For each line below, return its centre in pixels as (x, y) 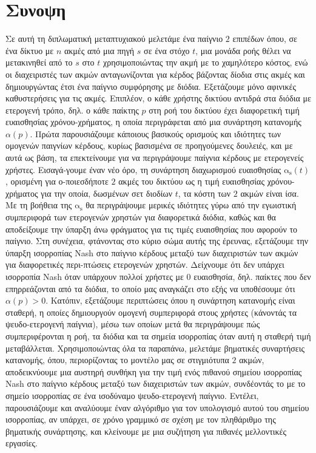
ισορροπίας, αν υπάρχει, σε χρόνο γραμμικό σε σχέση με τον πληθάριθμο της (141, 419)
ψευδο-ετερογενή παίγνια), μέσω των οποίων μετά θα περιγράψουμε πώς (133, 324)
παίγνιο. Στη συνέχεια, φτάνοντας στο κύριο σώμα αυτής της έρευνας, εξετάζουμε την (157, 241)
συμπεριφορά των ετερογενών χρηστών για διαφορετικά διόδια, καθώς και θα (141, 217)
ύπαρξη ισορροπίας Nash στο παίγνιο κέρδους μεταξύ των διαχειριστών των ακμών (152, 252)
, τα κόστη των (204, 193)
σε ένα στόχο (167, 50)
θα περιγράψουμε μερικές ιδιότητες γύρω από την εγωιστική (191, 205)
